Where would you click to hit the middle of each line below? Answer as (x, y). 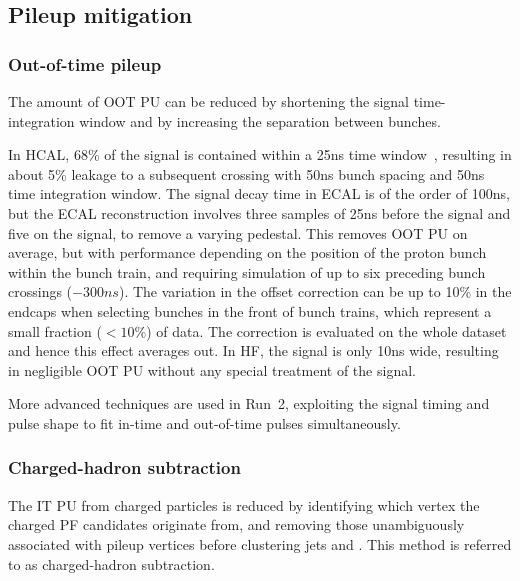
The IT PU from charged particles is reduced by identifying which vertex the (244, 504)
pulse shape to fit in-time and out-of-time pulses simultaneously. (204, 422)
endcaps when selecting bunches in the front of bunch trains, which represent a (250, 310)
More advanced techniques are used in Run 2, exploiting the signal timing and (249, 403)
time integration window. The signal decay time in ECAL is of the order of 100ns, (259, 193)
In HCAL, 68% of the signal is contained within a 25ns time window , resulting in (260, 154)
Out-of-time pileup (85, 63)
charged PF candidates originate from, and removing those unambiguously (236, 524)
